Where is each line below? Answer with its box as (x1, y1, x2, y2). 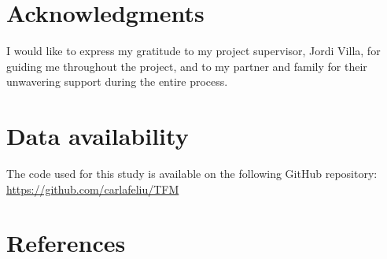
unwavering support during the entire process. (6, 73, 228, 90)
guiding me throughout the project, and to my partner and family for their (6, 57, 367, 74)
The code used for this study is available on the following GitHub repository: (6, 165, 378, 182)
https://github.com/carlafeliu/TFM (6, 180, 179, 197)
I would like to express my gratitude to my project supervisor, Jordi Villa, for (6, 43, 381, 59)
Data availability (6, 120, 189, 152)
